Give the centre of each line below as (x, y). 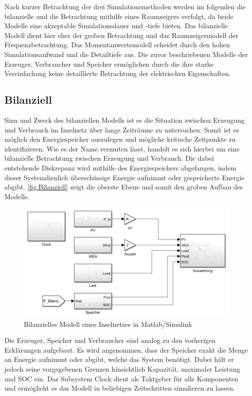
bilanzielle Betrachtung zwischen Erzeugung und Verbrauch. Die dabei (109, 158)
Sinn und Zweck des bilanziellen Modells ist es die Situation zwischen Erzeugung (125, 120)
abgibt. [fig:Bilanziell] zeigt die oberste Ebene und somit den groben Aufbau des (124, 187)
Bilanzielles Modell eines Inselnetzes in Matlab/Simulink (108, 324)
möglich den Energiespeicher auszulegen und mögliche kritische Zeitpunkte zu (120, 139)
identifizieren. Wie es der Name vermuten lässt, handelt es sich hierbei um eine (122, 148)
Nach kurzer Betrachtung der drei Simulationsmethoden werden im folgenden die (125, 6)
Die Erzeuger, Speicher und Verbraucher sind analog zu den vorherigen (110, 340)
